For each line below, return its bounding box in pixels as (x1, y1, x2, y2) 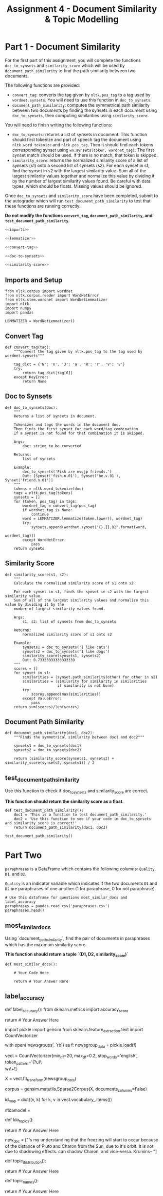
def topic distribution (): (5, 1157, 46, 1165)
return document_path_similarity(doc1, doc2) (14, 825, 108, 830)
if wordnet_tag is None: (22, 507, 73, 513)
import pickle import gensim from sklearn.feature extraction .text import (5, 1026, 144, 1034)
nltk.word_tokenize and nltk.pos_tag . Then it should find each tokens (12, 141, 153, 147)
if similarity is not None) (57, 683, 114, 688)
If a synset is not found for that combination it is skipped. (14, 431, 145, 436)
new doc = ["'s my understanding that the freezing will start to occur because (5, 1136, 159, 1144)
